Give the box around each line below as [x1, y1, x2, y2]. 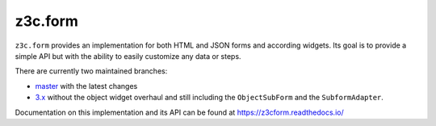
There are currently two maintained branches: [15, 66, 168, 76]
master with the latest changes [35, 81, 138, 90]
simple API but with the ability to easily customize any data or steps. [15, 51, 241, 61]
